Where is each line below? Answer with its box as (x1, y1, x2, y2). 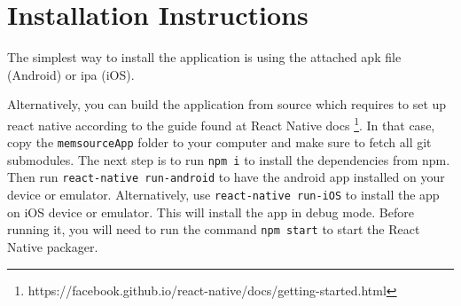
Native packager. (7, 238, 98, 256)
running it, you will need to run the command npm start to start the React (7, 220, 420, 239)
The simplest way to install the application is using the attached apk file (7, 48, 402, 67)
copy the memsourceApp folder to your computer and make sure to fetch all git (7, 133, 432, 152)
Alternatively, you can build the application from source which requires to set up (7, 95, 447, 114)
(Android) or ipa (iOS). (7, 65, 135, 83)
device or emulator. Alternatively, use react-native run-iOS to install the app (7, 185, 440, 204)
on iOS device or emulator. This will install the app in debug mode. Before (7, 202, 414, 221)
